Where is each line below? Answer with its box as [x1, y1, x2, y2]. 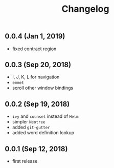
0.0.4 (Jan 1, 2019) [5, 32, 65, 41]
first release [12, 158, 38, 164]
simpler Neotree [12, 119, 45, 125]
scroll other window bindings [12, 85, 74, 91]
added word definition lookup [12, 130, 75, 136]
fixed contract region [12, 46, 57, 52]
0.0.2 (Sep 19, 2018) [5, 99, 70, 108]
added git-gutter [12, 124, 51, 131]
